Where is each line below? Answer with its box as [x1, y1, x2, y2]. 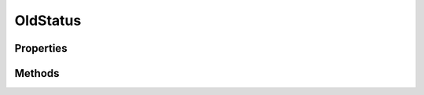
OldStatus [14, 12, 82, 29]
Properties [14, 42, 68, 55]
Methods [14, 67, 60, 80]
